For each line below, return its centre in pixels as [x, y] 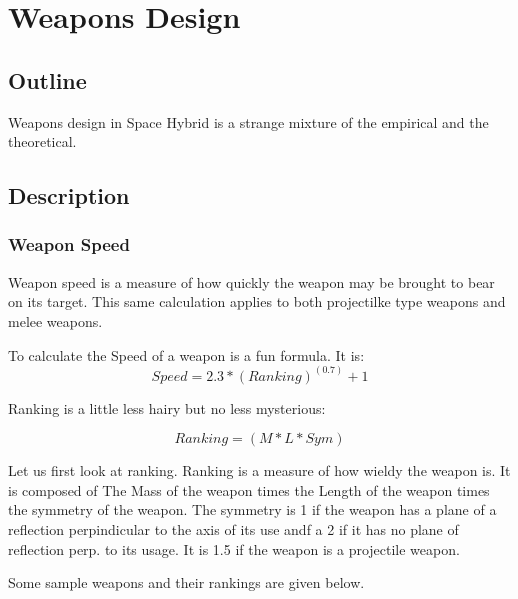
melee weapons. [55, 320]
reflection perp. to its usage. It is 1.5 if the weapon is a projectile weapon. [234, 548]
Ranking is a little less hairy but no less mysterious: [167, 407]
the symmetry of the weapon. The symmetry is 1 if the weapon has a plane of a [252, 509]
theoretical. [42, 141]
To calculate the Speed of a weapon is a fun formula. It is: [186, 354]
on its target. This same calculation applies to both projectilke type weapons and [257, 301]
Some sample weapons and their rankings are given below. [186, 582]
